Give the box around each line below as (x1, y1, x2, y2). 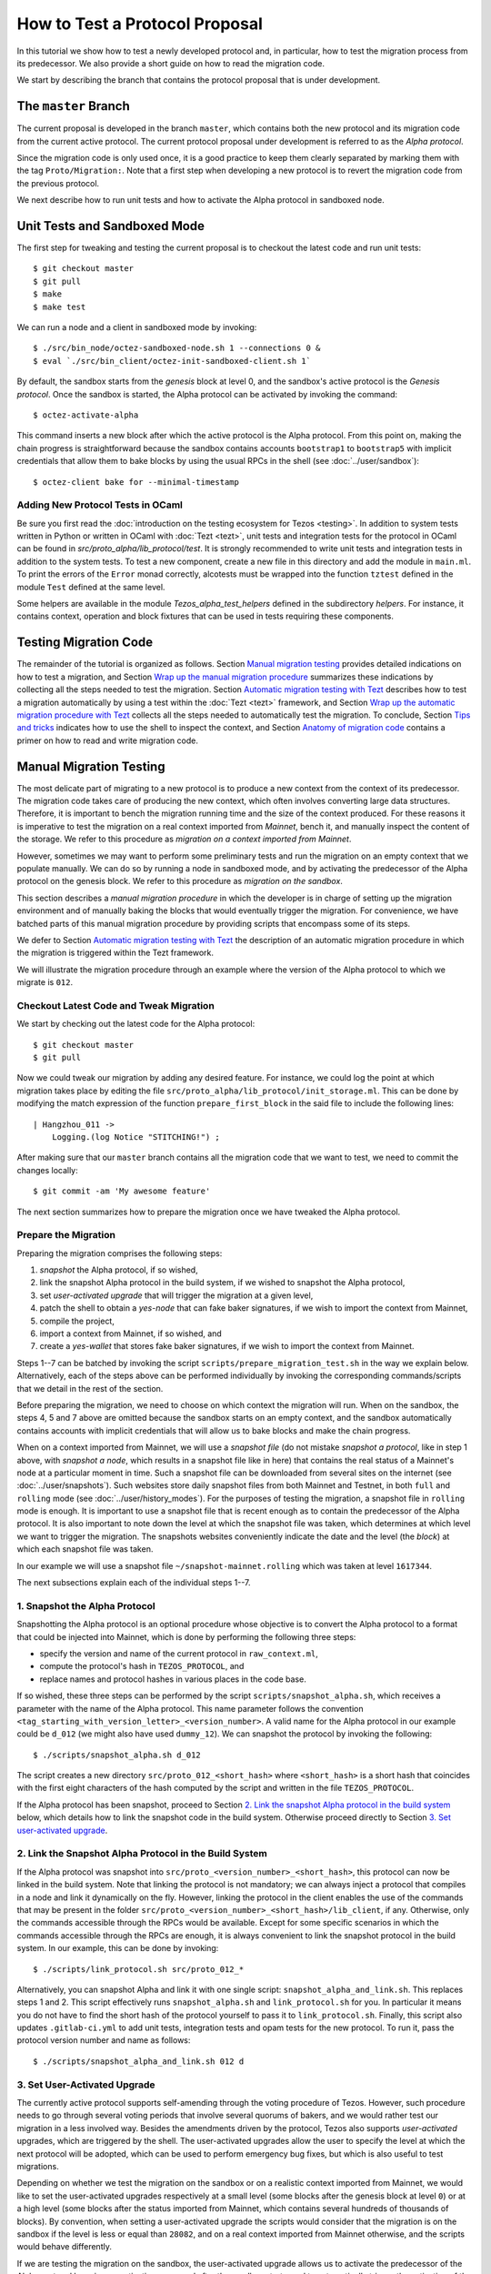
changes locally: (16, 1164, 79, 1175)
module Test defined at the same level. (16, 581, 165, 592)
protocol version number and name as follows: (16, 2035, 191, 2046)
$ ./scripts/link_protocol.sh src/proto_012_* (33, 1964, 245, 1974)
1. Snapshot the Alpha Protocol (16, 1599, 156, 1612)
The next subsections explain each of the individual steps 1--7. (16, 1577, 251, 1588)
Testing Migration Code (16, 635, 154, 650)
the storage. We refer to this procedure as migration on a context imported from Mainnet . (16, 833, 352, 845)
